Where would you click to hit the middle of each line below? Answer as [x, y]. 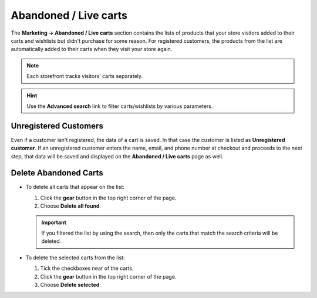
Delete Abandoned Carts [57, 173]
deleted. [51, 241]
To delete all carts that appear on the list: [75, 187]
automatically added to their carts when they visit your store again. [92, 49]
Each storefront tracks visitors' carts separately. [85, 76]
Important [54, 222]
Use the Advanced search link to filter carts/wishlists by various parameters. [120, 106]
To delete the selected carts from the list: [75, 258]
